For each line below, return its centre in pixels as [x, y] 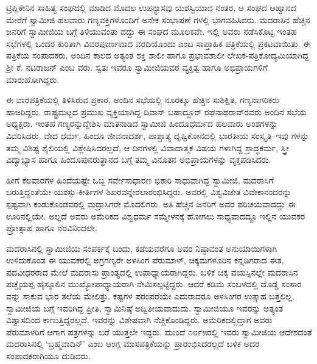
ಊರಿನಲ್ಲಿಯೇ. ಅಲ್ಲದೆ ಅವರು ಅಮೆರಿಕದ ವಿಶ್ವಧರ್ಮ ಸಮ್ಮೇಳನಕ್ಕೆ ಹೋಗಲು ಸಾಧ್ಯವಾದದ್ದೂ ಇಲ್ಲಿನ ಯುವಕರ [156, 216]
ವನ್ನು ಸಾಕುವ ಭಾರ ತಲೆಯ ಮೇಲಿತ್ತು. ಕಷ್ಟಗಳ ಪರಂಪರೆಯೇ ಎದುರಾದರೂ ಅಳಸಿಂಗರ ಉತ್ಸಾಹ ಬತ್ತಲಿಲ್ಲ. [150, 296]
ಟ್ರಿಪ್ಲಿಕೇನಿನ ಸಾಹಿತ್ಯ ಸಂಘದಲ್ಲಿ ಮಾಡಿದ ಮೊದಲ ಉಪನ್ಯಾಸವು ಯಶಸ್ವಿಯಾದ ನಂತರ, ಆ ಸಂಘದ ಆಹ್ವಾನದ [151, 7]
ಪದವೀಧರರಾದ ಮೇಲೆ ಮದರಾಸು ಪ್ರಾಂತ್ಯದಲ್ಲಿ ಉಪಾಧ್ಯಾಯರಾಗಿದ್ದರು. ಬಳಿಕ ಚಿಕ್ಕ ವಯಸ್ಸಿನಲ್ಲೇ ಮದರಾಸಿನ [152, 272]
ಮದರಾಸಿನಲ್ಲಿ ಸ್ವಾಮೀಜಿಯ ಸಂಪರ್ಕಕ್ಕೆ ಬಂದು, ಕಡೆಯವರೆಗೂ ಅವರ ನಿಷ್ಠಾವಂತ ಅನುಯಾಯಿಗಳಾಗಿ [142, 248]
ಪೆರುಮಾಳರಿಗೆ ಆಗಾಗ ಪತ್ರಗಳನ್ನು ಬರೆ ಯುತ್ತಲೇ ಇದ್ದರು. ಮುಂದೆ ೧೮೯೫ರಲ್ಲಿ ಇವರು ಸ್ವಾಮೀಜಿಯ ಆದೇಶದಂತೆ [159, 331]
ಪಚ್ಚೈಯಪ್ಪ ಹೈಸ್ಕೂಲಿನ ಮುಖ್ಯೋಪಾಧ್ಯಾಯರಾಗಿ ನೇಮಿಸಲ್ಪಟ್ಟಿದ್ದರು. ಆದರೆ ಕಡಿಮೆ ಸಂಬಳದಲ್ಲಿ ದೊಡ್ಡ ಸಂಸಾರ [154, 284]
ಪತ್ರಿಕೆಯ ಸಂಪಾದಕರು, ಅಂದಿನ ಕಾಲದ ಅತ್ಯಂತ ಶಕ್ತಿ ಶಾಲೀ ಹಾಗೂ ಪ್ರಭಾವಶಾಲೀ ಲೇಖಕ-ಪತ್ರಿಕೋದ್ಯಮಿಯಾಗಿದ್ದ [158, 55]
